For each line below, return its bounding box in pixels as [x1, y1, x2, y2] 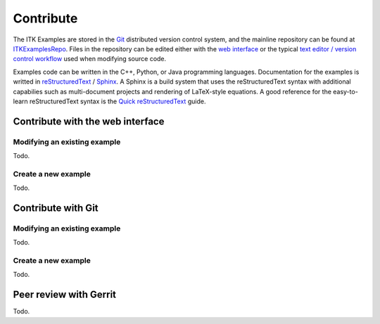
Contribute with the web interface [13, 115, 165, 127]
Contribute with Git [13, 202, 99, 214]
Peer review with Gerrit [13, 289, 116, 301]
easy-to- [333, 87, 358, 96]
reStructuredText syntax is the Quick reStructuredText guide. [29, 97, 206, 105]
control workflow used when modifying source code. [13, 55, 167, 63]
